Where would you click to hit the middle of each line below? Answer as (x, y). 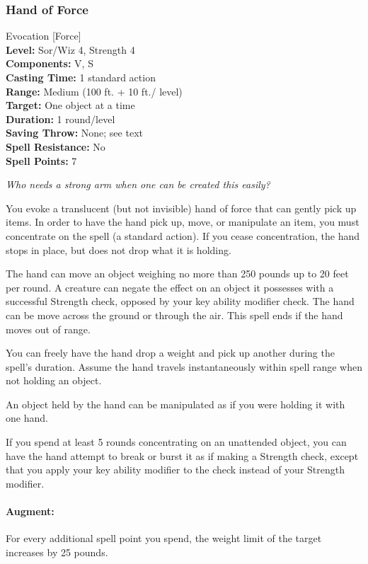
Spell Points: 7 (41, 160)
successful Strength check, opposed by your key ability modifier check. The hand (180, 301)
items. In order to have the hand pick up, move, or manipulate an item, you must (183, 222)
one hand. (27, 418)
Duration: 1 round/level (61, 119)
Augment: (30, 511)
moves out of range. (48, 329)
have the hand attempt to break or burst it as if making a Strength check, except (182, 455)
